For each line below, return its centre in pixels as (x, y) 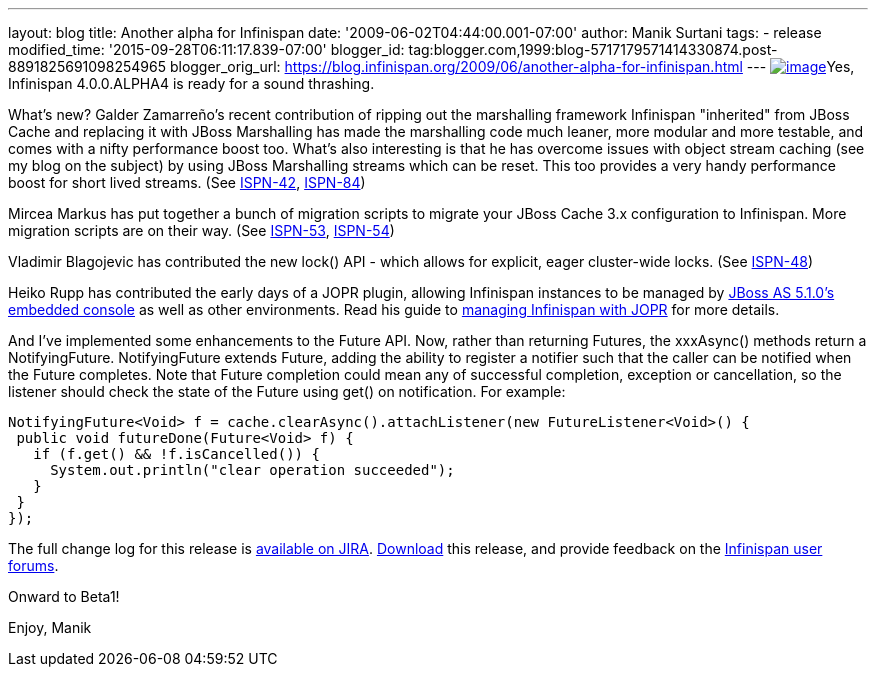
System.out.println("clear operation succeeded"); (252, 470)
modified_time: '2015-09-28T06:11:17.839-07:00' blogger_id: (206, 49)
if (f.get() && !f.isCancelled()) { (176, 454)
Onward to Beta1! (64, 596)
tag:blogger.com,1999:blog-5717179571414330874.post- (593, 49)
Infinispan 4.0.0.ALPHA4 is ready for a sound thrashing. (191, 83)
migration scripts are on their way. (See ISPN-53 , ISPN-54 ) (201, 230)
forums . (33, 565)
